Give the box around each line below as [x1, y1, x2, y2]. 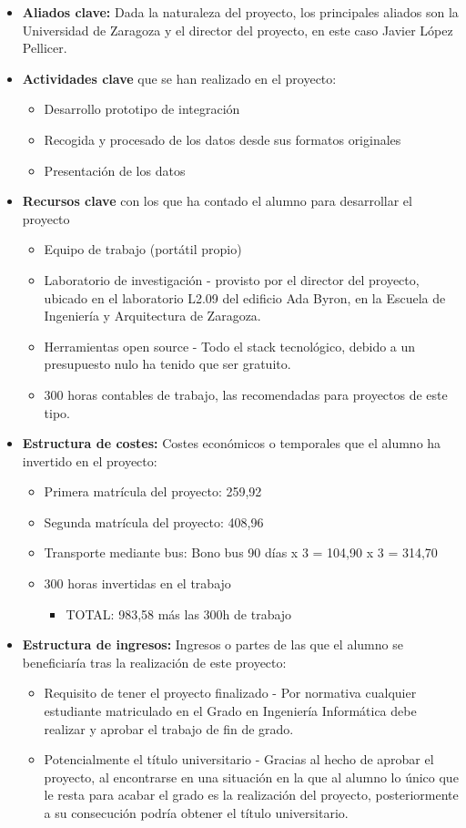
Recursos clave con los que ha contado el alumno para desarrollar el [22, 191, 412, 210]
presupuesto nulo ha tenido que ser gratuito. [44, 354, 291, 373]
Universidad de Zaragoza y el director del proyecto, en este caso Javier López [22, 20, 453, 39]
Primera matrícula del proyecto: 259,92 [44, 482, 262, 501]
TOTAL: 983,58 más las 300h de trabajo [66, 604, 292, 623]
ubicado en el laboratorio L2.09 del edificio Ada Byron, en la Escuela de [44, 288, 446, 307]
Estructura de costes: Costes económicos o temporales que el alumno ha [22, 434, 441, 453]
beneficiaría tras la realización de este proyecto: [22, 652, 287, 671]
